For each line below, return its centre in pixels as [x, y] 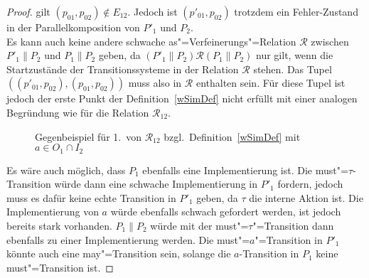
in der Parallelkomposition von [73, 27]
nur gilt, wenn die [295, 55]
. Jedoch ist [153, 11]
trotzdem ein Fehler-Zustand [296, 11]
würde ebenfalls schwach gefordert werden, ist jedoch [226, 212]
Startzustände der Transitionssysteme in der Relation [123, 69]
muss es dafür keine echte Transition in [91, 197]
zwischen [330, 41]
